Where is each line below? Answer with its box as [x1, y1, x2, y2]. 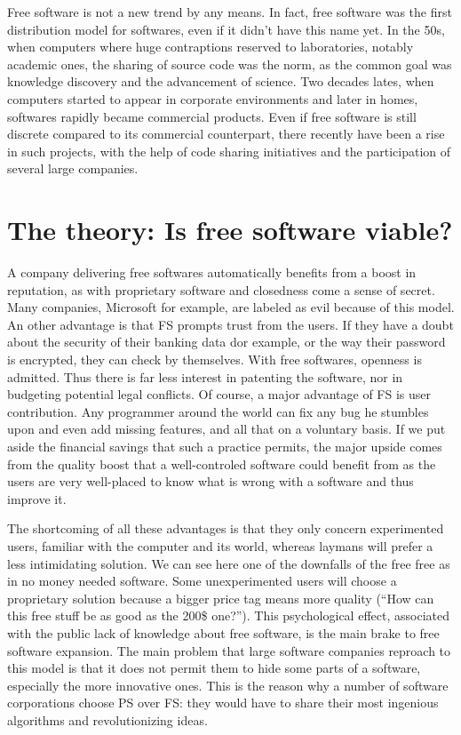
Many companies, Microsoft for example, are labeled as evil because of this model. [7, 298, 455, 316]
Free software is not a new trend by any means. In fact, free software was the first [7, 3, 452, 20]
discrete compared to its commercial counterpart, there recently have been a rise [7, 124, 445, 143]
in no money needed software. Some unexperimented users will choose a [7, 571, 397, 590]
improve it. [7, 489, 67, 507]
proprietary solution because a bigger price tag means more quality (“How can [7, 588, 434, 607]
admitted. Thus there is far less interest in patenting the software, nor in [7, 367, 403, 386]
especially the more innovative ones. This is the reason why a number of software [7, 675, 449, 694]
